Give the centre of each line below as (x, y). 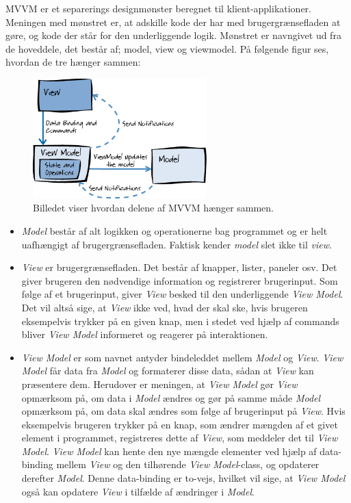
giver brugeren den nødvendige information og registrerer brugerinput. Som (180, 280)
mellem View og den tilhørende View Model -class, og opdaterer (188, 464)
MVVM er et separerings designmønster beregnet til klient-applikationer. (159, 8)
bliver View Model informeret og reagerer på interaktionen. (145, 334)
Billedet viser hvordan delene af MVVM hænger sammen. (154, 208)
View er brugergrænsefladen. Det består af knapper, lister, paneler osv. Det (179, 267)
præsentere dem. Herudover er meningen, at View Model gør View (159, 384)
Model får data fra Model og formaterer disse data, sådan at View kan (168, 371)
